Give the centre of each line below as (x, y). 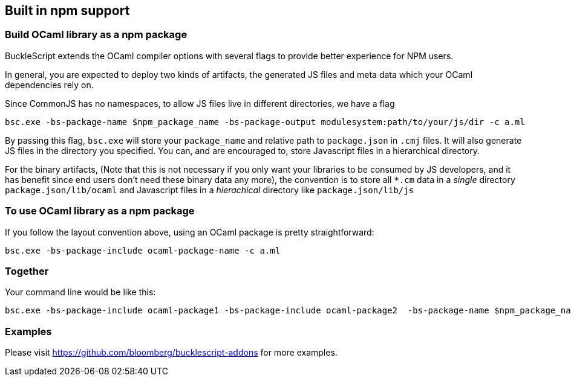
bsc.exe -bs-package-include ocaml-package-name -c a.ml (143, 250)
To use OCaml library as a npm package (100, 211)
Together (27, 271)
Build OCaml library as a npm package (96, 35)
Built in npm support (67, 11)
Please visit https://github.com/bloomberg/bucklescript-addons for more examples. (171, 353)
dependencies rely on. (49, 85)
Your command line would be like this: (80, 292)
